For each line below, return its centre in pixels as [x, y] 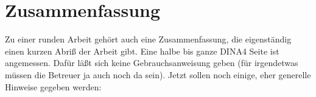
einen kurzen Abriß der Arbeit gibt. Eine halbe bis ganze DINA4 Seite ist [142, 51]
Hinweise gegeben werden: [53, 86]
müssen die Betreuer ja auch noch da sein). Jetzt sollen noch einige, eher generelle [158, 74]
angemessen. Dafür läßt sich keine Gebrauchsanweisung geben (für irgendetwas [152, 63]
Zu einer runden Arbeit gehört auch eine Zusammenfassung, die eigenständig [148, 39]
